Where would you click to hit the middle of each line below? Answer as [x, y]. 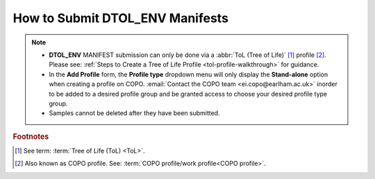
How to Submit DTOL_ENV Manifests [121, 18]
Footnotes [31, 137]
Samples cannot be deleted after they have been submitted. [134, 113]
